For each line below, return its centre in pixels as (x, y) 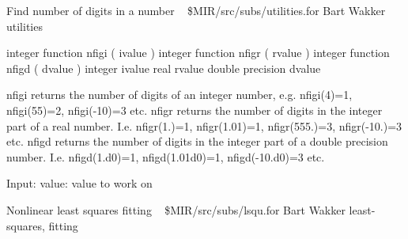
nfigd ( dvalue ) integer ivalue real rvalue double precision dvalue (164, 68)
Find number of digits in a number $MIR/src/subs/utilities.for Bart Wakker (196, 10)
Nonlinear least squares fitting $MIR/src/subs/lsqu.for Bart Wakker (176, 209)
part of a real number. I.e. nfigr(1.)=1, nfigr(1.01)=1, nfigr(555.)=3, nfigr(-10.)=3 (204, 125)
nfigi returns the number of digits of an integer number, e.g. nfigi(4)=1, (179, 95)
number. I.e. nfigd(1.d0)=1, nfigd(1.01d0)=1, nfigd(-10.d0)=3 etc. (166, 156)
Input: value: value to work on (79, 183)
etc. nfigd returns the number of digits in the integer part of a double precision (197, 141)
